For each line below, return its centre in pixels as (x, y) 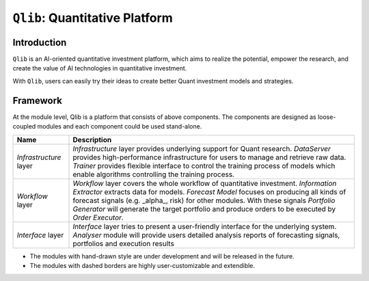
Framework (38, 100)
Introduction (40, 42)
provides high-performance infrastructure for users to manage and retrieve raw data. (209, 157)
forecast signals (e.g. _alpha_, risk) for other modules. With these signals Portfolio (204, 200)
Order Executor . (98, 217)
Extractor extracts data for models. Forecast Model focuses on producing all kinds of (209, 191)
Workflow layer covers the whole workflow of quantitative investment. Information (205, 183)
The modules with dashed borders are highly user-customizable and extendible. (142, 265)
